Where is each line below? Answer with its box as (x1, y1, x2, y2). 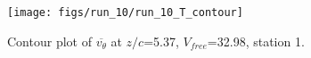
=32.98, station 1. (207, 31, 305, 50)
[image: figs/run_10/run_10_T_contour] (7, 6, 243, 19)
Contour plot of (7, 31, 92, 50)
